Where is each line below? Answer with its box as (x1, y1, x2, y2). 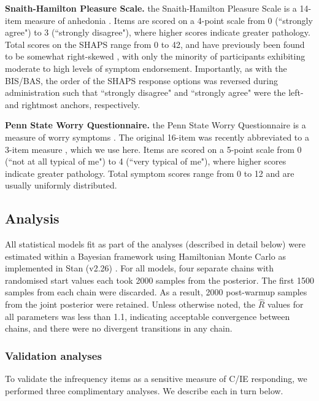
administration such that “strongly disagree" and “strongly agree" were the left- (5, 86, 304, 99)
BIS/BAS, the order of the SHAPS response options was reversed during (5, 74, 278, 87)
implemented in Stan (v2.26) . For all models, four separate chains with (5, 262, 274, 274)
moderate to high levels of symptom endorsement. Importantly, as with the (5, 61, 287, 74)
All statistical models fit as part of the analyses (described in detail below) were (5, 238, 306, 251)
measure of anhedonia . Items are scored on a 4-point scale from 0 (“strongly (24, 14, 313, 26)
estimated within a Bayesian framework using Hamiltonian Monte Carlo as (5, 249, 286, 262)
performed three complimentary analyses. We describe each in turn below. (5, 384, 283, 397)
